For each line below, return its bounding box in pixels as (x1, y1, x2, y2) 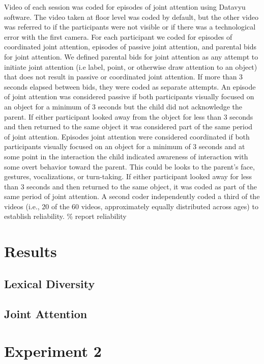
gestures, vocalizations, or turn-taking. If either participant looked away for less (4, 171, 252, 182)
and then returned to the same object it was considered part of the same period (4, 121, 253, 132)
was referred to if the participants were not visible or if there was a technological (4, 21, 256, 32)
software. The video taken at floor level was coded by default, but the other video (4, 11, 258, 22)
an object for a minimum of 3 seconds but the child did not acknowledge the (4, 101, 243, 111)
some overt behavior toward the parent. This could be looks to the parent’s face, (4, 161, 255, 172)
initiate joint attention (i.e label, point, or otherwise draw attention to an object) (4, 61, 257, 72)
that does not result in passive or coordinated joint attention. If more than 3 (4, 71, 243, 82)
